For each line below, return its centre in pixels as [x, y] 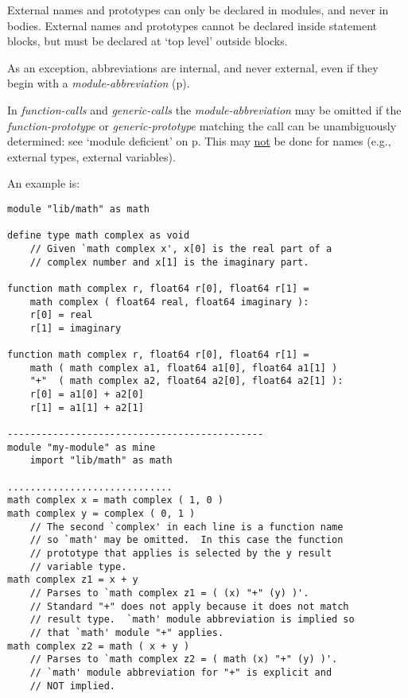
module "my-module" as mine [82, 447]
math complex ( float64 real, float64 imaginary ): [169, 302]
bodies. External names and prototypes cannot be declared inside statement [192, 25]
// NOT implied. [73, 686]
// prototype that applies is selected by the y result [181, 553]
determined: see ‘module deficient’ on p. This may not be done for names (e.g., [199, 141]
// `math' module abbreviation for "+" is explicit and [181, 672]
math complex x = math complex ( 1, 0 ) [116, 500]
